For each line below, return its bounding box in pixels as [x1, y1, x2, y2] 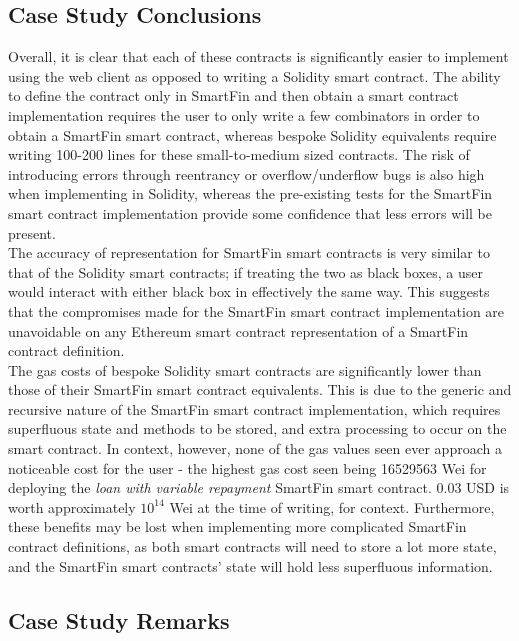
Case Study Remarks [8, 604, 230, 635]
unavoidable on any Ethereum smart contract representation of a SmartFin [8, 320, 469, 341]
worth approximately [8, 496, 136, 517]
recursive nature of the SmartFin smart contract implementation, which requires [8, 398, 501, 419]
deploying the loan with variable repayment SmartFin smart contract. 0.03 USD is [8, 477, 510, 498]
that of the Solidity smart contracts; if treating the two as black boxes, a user [8, 261, 483, 282]
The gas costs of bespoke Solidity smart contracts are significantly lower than [8, 359, 482, 380]
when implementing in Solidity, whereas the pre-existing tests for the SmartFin [8, 183, 493, 204]
